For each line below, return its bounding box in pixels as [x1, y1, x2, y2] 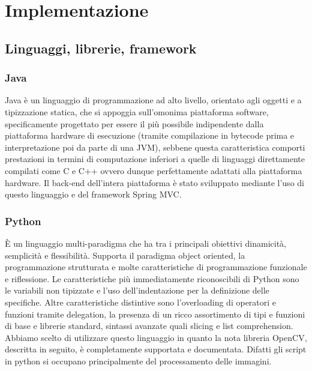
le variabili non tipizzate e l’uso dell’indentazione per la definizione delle [5, 284, 269, 297]
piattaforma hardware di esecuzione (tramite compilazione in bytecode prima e [5, 129, 295, 142]
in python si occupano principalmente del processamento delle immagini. [5, 354, 272, 367]
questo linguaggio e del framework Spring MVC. [5, 188, 182, 201]
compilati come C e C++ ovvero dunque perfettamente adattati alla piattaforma [5, 164, 302, 176]
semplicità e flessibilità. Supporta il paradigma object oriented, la [5, 249, 245, 261]
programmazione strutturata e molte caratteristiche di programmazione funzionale [5, 261, 307, 273]
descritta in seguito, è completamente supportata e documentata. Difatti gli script [5, 343, 307, 355]
